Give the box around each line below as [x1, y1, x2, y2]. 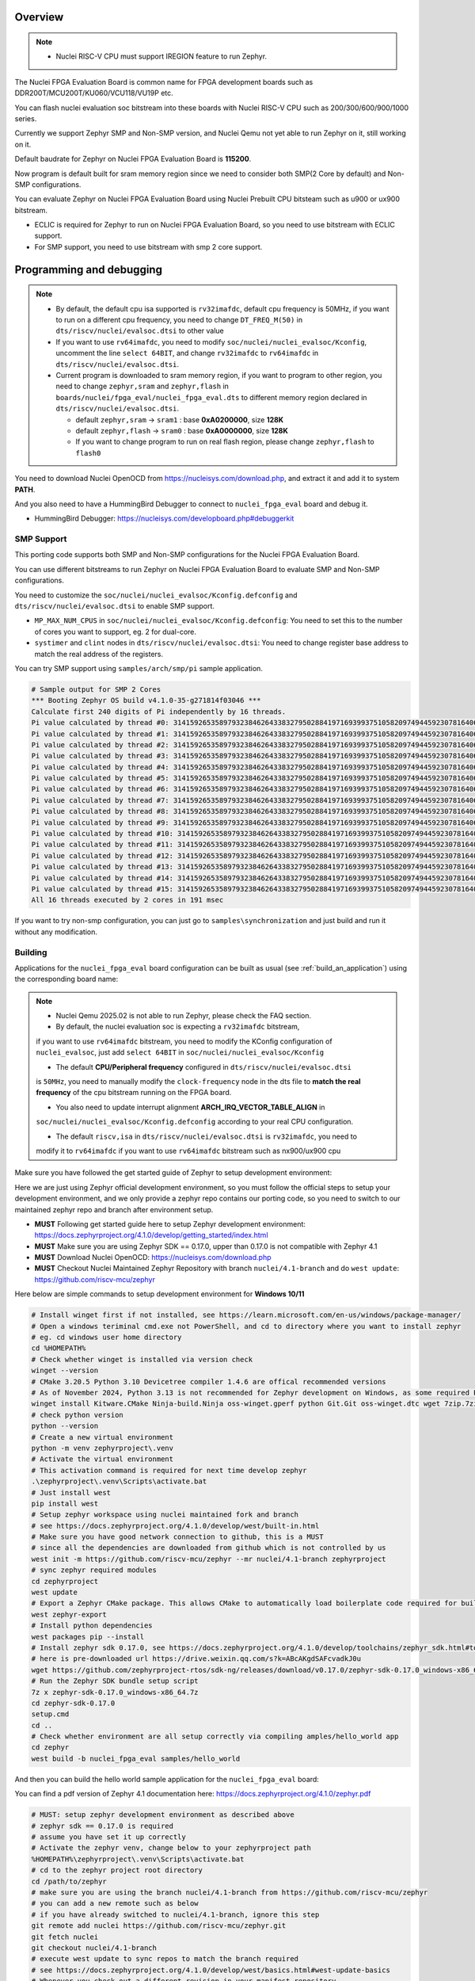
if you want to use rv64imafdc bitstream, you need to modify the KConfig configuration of [36, 1036, 332, 1046]
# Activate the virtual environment [31, 1455, 174, 1464]
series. [14, 113, 37, 123]
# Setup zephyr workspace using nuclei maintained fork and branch [31, 1510, 299, 1519]
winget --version [31, 1366, 99, 1375]
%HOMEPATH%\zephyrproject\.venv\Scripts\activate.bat [31, 1854, 245, 1864]
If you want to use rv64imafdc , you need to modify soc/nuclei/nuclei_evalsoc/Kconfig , [55, 337, 367, 346]
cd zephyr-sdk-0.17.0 [31, 1698, 116, 1708]
